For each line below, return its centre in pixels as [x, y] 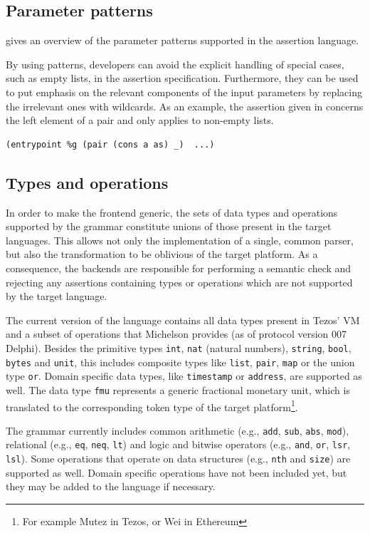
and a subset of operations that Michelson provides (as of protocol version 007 [176, 334]
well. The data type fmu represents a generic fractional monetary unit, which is [178, 389]
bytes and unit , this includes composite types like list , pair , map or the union [180, 362]
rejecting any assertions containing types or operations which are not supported [179, 282]
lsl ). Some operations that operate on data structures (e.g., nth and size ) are [178, 459]
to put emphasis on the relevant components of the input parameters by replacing [184, 92]
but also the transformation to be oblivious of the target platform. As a [162, 254]
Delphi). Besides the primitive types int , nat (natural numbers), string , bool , [179, 347]
